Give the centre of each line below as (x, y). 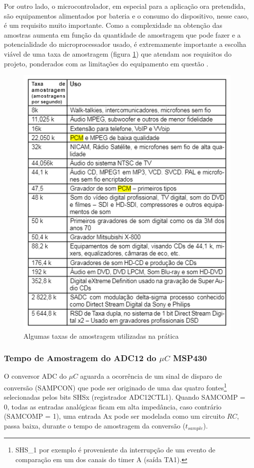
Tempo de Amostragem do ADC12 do (80, 357)
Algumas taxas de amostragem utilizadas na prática (101, 336)
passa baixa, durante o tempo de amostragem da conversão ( (95, 425)
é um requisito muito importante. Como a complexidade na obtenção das (113, 25)
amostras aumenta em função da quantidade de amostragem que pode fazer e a (122, 34)
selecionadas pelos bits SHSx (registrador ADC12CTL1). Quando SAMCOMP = (125, 397)
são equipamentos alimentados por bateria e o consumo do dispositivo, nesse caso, (127, 15)
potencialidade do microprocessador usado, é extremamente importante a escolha (125, 44)
